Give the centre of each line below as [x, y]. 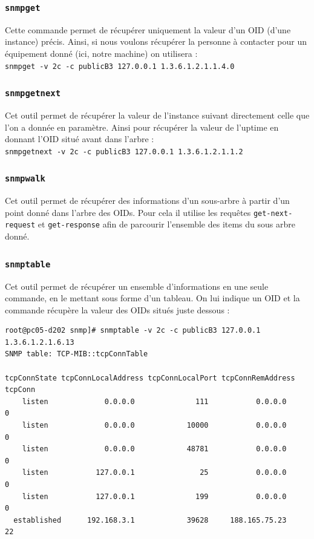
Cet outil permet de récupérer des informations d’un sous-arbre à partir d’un [147, 201]
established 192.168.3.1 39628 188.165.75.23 [150, 520]
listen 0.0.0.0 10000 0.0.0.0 [154, 426]
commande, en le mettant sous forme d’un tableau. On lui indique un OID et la [152, 298]
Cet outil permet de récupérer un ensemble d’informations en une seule [137, 286]
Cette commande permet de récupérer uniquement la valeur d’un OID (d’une [148, 29]
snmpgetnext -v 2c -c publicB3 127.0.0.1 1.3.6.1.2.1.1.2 [124, 152]
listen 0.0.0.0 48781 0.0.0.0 [154, 449]
